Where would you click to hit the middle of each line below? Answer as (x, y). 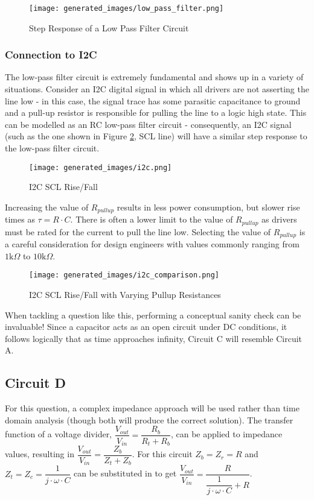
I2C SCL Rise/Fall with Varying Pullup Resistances (125, 295)
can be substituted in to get (125, 473)
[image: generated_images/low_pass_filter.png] (127, 8)
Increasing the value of (47, 207)
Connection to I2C (51, 55)
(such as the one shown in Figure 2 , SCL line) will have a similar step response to (156, 136)
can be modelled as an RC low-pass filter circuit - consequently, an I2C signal (148, 124)
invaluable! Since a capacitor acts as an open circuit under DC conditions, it (146, 327)
